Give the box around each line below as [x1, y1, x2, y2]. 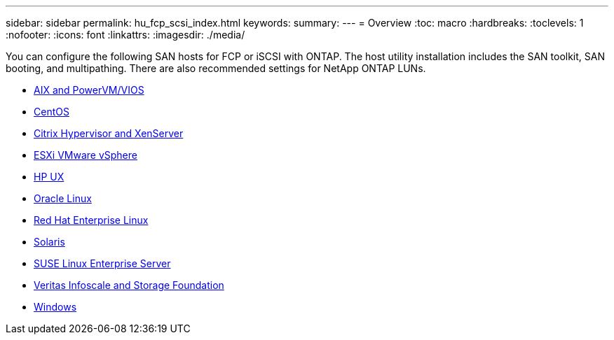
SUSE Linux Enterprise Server [34, 257, 171, 269]
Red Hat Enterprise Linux [34, 214, 149, 226]
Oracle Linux [34, 192, 92, 204]
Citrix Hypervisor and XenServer [34, 127, 184, 139]
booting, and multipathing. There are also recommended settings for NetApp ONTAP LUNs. [6, 62, 426, 74]
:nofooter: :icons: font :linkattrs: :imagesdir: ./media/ [6, 29, 245, 41]
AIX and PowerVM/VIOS [34, 84, 144, 96]
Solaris [34, 236, 65, 248]
